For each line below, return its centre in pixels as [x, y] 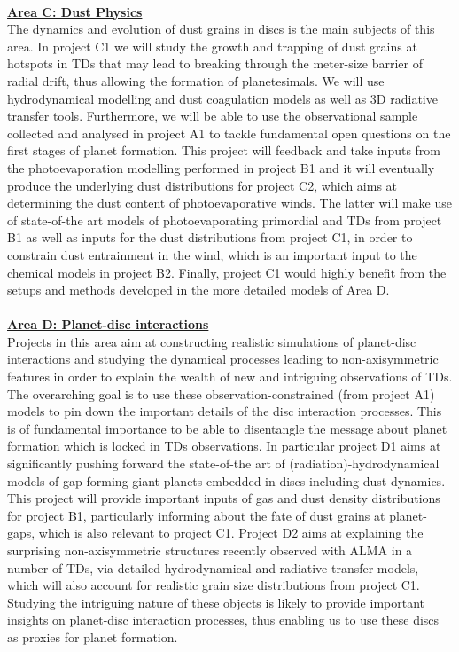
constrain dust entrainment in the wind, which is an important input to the [212, 254]
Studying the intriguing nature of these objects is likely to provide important [216, 602]
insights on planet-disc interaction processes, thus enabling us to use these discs [223, 620]
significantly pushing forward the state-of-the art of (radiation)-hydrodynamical [223, 463]
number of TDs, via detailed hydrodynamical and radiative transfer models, [213, 567]
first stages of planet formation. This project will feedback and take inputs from [224, 150]
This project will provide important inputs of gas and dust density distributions [224, 498]
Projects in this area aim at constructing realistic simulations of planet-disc [212, 341]
